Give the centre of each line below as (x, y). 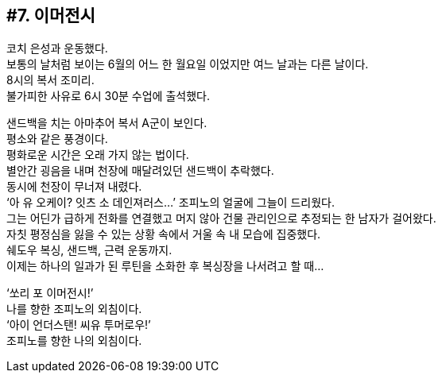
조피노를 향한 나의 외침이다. (74, 341)
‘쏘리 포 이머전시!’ (50, 293)
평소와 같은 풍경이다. (57, 139)
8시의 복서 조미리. (50, 80)
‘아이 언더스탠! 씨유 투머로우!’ (79, 325)
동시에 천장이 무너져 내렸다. (74, 187)
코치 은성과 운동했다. (57, 48)
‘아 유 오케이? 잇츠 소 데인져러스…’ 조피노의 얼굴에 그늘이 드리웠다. (171, 203)
